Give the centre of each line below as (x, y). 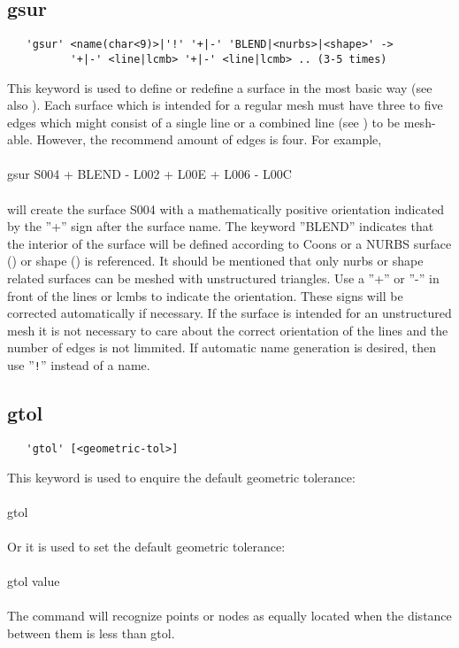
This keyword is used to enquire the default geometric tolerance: (181, 477)
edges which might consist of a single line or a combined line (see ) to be (204, 122)
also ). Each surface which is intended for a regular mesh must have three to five (225, 105)
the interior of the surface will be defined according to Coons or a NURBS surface (229, 243)
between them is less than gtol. (91, 633)
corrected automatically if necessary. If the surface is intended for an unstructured (229, 313)
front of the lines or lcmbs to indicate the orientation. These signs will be (205, 295)
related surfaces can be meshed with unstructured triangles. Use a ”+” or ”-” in (223, 278)
